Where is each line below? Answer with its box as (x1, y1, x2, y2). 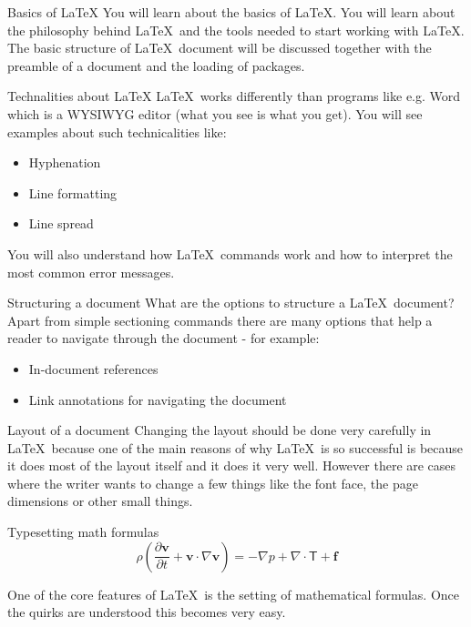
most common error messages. (7, 262, 175, 281)
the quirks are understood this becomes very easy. (7, 602, 286, 622)
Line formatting (28, 183, 118, 202)
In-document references (28, 359, 159, 378)
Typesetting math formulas (7, 522, 159, 541)
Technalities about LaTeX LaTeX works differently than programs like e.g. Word (7, 86, 461, 106)
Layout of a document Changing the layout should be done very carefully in (7, 420, 432, 440)
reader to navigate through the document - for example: (7, 329, 320, 348)
